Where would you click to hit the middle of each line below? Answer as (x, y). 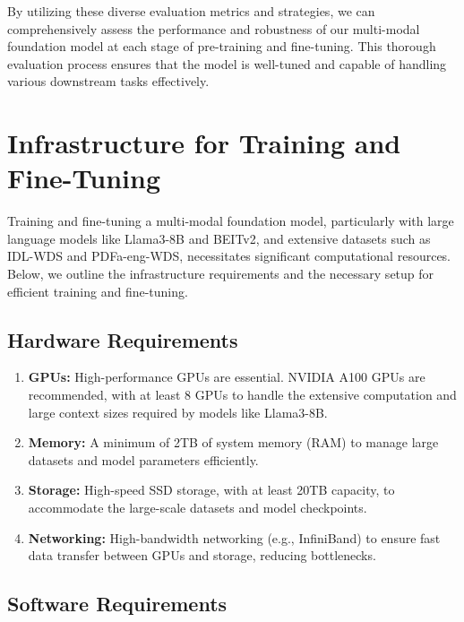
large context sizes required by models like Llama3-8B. (178, 412)
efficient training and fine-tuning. (98, 291)
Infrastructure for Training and (204, 143)
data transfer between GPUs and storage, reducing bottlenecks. (202, 555)
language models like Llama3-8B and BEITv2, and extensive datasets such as (219, 238)
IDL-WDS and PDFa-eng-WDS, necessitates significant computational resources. (229, 256)
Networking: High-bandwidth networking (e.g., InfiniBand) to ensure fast (234, 537)
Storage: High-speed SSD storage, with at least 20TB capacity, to (211, 490)
